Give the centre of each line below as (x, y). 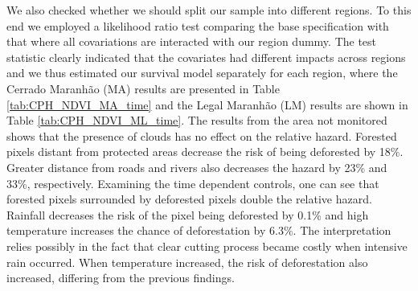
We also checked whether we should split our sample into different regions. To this (209, 10)
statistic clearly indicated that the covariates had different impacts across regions (206, 57)
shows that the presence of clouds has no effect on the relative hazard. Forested (202, 135)
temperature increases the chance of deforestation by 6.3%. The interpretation (199, 230)
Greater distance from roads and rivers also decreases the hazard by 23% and (197, 167)
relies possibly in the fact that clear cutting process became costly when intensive (207, 246)
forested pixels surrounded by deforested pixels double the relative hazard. (189, 199)
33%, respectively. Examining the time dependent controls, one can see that (193, 183)
